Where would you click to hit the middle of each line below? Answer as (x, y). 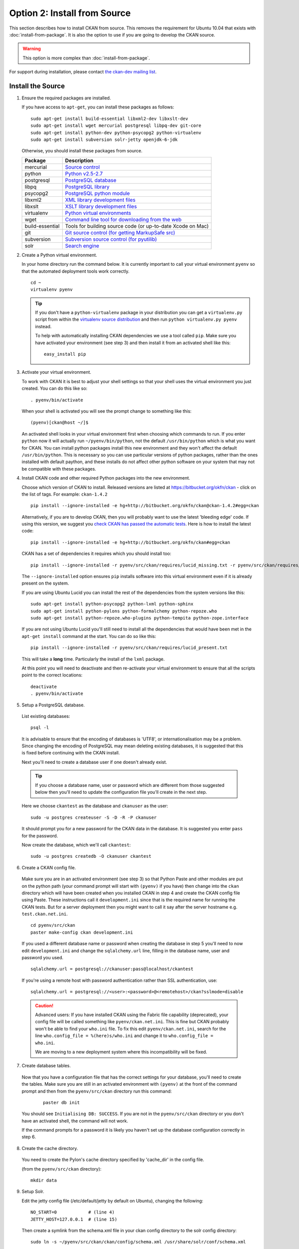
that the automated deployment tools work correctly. (75, 271)
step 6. (29, 1137)
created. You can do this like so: (55, 388)
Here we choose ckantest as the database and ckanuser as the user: (95, 806)
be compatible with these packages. (59, 469)
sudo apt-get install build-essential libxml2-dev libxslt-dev (109, 118)
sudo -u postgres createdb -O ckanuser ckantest (91, 856)
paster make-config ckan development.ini (82, 932)
